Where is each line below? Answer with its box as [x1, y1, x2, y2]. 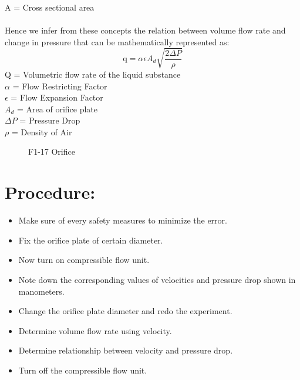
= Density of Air [11, 125, 72, 138]
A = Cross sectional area [5, 1, 95, 13]
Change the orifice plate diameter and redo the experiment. [18, 305, 232, 317]
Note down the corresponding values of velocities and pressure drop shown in [18, 273, 296, 285]
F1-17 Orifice [28, 145, 75, 158]
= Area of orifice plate [17, 102, 98, 115]
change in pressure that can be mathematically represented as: [5, 35, 230, 48]
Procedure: [5, 180, 96, 204]
